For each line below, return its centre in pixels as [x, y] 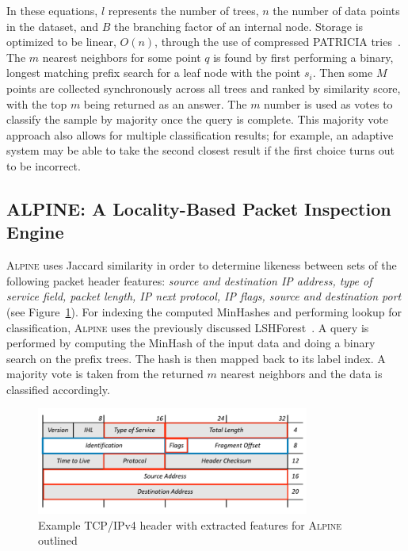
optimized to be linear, [61, 42]
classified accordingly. [58, 389]
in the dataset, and [52, 26]
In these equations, [52, 10]
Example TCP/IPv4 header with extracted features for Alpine [190, 524]
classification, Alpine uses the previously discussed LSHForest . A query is [188, 327]
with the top [37, 103]
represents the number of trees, [183, 10]
